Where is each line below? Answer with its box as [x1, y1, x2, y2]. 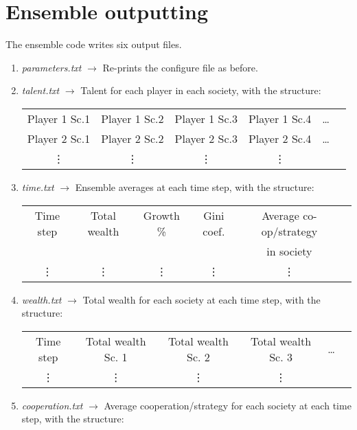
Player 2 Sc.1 [27, 130, 91, 146]
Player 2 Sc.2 [101, 130, 164, 146]
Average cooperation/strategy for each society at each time [104, 398, 352, 412]
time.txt [21, 179, 54, 194]
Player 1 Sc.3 [174, 110, 238, 126]
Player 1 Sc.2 [101, 110, 164, 126]
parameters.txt [21, 60, 82, 74]
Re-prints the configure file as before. [102, 60, 258, 74]
